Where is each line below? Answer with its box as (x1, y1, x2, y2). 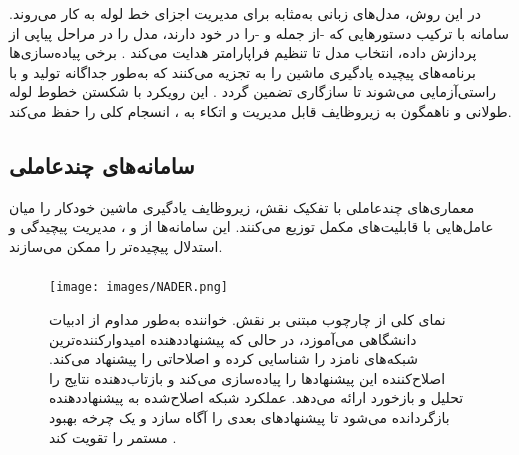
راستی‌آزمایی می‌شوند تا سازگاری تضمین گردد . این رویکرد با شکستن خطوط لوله (9, 81, 497, 102)
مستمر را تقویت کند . (49, 426, 177, 447)
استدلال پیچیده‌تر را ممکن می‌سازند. (9, 235, 223, 256)
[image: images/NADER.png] (49, 280, 228, 295)
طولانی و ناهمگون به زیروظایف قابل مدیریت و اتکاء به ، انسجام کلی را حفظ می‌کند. (9, 100, 512, 121)
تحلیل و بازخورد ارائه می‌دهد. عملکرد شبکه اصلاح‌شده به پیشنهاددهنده (49, 387, 464, 408)
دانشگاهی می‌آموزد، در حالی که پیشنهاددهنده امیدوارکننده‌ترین (49, 328, 417, 349)
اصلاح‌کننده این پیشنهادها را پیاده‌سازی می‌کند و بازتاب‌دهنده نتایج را (49, 367, 446, 388)
